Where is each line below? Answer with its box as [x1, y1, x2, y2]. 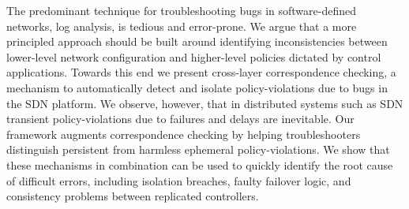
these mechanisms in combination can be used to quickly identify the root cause [6, 156, 393, 173]
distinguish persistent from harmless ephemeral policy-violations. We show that [6, 141, 390, 158]
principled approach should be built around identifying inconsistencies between [6, 33, 388, 50]
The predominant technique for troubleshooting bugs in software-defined [6, 2, 356, 18]
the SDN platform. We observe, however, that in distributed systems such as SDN [6, 95, 403, 111]
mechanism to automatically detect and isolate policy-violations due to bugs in [6, 79, 388, 95]
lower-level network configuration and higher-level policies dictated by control [6, 48, 381, 65]
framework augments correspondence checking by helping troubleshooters [6, 125, 361, 142]
